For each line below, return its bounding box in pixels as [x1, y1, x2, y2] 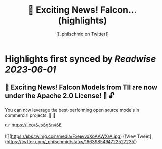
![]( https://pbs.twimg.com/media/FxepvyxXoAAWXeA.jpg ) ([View [5, 133, 136, 139]
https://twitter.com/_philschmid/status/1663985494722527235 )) [6, 138, 137, 144]
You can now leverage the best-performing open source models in [5, 107, 140, 113]
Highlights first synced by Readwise [5, 53, 156, 64]
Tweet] [137, 133, 152, 139]
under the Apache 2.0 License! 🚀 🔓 [5, 92, 114, 100]
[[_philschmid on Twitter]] [56, 31, 109, 37]
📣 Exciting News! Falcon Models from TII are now [5, 83, 158, 92]
